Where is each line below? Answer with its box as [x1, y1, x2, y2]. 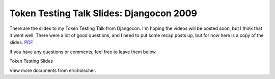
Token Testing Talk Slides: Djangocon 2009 [9, 8, 197, 19]
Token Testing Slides [9, 58, 53, 64]
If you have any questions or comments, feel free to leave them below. [9, 49, 157, 55]
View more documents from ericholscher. [9, 67, 96, 73]
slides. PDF [9, 39, 33, 46]
